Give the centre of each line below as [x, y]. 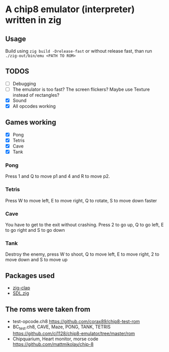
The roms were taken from [48, 309]
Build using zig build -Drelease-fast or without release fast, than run [79, 51]
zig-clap [21, 288]
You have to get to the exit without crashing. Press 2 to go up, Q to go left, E [84, 225]
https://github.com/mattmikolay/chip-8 [53, 344]
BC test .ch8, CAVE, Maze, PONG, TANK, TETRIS [61, 327]
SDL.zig [21, 293]
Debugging [24, 83]
